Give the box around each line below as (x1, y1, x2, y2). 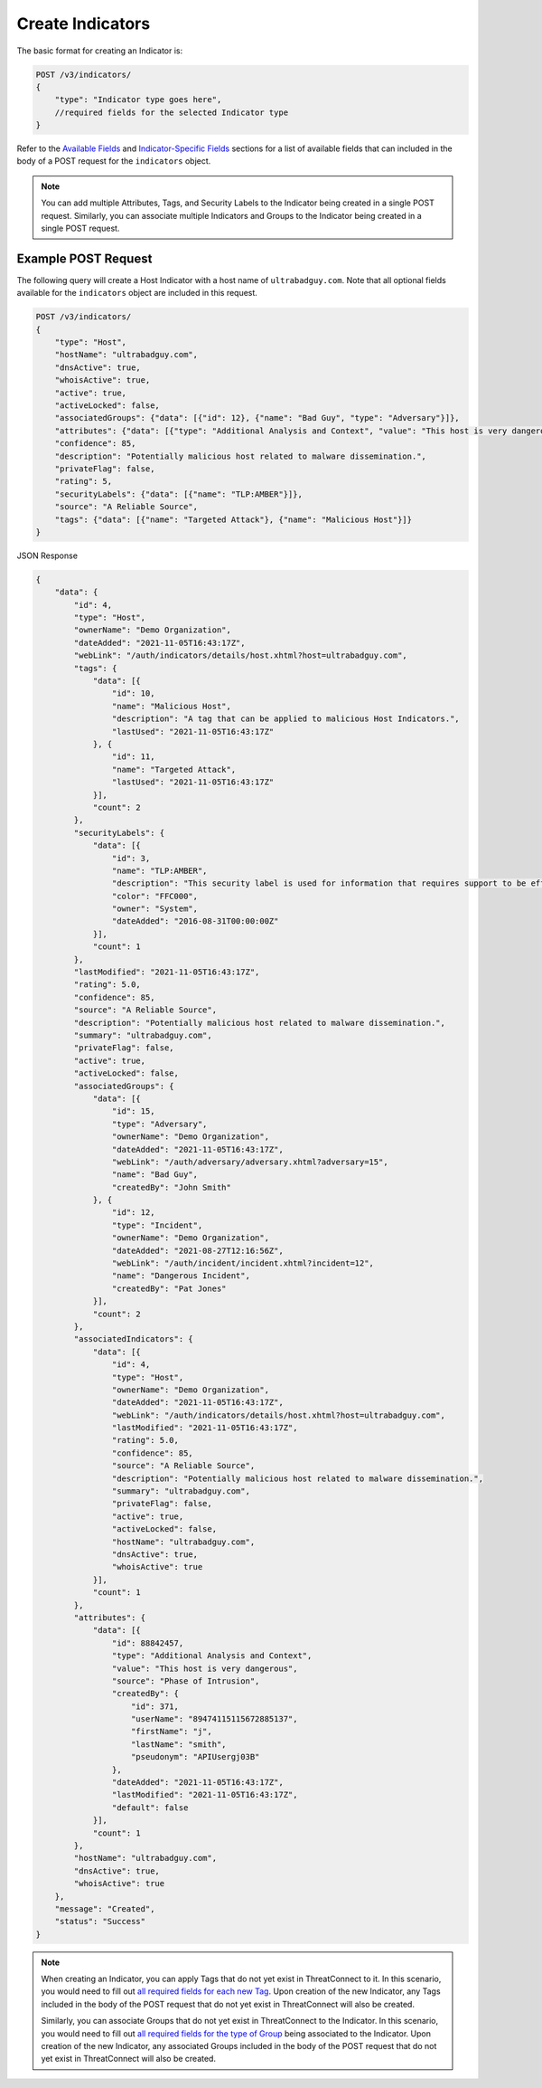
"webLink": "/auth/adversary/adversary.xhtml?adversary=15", (111, 1156, 388, 1167)
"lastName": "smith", (131, 1739, 227, 1750)
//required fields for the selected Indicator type (54, 107, 289, 118)
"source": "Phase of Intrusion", (111, 1675, 260, 1686)
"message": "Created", (54, 1903, 155, 1913)
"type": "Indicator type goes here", (54, 95, 222, 105)
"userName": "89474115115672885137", (131, 1714, 298, 1724)
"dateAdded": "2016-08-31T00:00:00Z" (111, 916, 279, 926)
